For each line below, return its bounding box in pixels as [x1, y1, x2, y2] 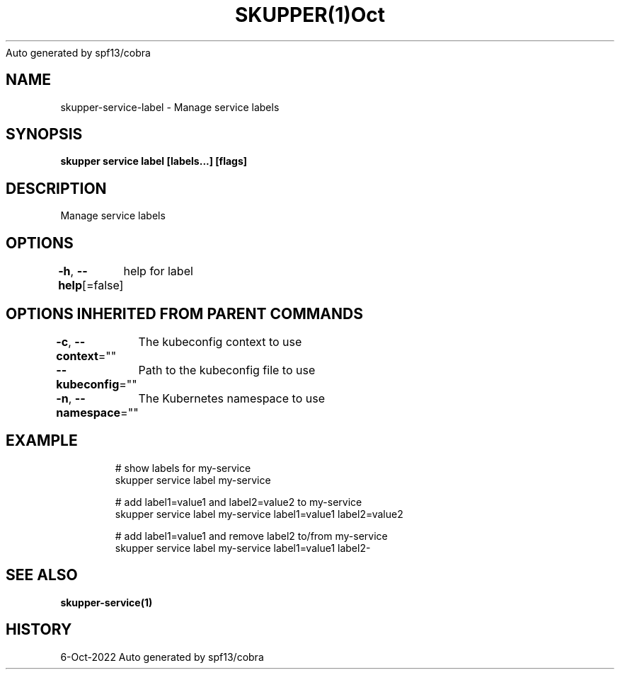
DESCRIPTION [6, 179, 107, 197]
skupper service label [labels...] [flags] [60, 155, 248, 168]
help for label [123, 264, 193, 279]
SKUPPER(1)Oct [234, 3, 386, 27]
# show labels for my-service [115, 461, 251, 474]
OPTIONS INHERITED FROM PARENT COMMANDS [6, 304, 363, 323]
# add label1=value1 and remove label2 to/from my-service [115, 529, 388, 542]
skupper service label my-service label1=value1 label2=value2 [115, 507, 403, 520]
